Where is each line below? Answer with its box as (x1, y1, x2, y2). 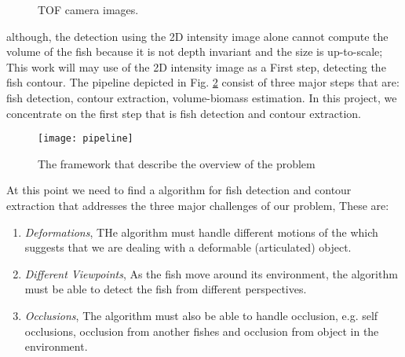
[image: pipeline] (38, 133, 133, 145)
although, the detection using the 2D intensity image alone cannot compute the (6, 28, 389, 44)
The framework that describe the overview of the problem (38, 155, 316, 171)
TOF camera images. (38, 2, 139, 17)
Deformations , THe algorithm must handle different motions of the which (24, 223, 378, 240)
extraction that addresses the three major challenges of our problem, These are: (6, 197, 389, 213)
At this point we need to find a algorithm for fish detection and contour (6, 182, 352, 198)
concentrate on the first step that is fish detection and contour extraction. (6, 105, 361, 121)
